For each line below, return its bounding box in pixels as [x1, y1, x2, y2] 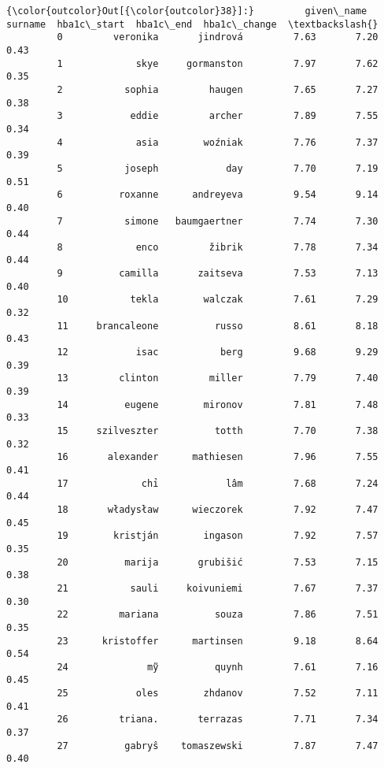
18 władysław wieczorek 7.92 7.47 [57, 503, 378, 515]
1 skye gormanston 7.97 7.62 [57, 58, 378, 69]
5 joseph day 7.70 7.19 [57, 162, 378, 174]
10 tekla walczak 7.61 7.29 [57, 294, 378, 306]
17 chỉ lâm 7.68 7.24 [57, 477, 378, 489]
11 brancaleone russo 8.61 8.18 [57, 320, 378, 332]
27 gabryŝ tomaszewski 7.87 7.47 [57, 740, 378, 751]
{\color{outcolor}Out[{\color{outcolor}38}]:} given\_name [6, 6, 367, 17]
